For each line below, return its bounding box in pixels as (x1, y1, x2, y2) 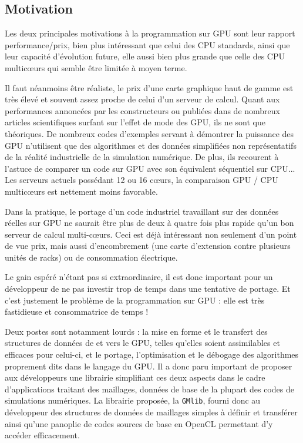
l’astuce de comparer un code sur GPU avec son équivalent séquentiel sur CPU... (5, 162, 295, 174)
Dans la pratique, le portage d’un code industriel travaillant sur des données (5, 205, 279, 217)
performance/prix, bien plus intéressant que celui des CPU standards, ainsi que (5, 38, 290, 51)
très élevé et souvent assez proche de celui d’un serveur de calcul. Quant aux (5, 93, 280, 105)
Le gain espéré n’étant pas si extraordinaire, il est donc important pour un (5, 271, 273, 283)
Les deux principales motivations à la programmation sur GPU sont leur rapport (5, 27, 295, 39)
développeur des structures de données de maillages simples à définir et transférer (5, 406, 298, 418)
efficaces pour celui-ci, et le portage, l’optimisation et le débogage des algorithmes (5, 348, 299, 361)
